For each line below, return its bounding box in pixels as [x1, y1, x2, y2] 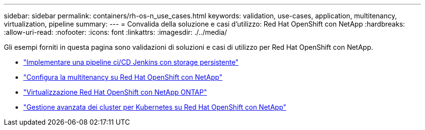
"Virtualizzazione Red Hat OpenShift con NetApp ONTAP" [23, 88, 207, 96]
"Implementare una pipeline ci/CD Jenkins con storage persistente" [23, 58, 239, 66]
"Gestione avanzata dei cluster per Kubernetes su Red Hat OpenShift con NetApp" [23, 103, 287, 111]
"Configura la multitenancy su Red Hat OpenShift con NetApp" [23, 73, 223, 81]
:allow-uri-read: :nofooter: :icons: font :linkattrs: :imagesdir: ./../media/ [4, 28, 227, 36]
